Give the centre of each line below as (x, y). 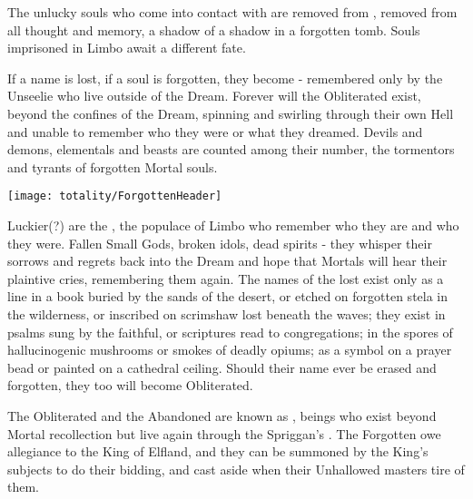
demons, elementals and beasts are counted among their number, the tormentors (231, 149)
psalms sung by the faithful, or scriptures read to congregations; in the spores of (230, 332)
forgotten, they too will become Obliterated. (130, 385)
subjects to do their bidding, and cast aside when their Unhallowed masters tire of (236, 469)
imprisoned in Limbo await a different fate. (127, 48)
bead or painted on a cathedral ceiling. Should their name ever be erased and (222, 367)
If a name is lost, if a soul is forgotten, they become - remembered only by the (225, 78)
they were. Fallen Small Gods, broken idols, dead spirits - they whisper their (220, 243)
